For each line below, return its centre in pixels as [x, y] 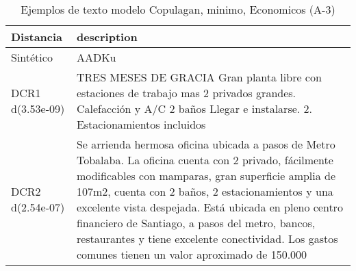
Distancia [37, 37]
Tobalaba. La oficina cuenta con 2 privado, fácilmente [205, 160]
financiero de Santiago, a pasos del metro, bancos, [196, 223]
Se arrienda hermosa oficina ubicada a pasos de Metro [206, 144]
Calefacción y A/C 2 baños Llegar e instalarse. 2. [194, 108]
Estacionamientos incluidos [141, 124]
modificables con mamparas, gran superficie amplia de [206, 176]
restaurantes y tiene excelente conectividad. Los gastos [207, 238]
